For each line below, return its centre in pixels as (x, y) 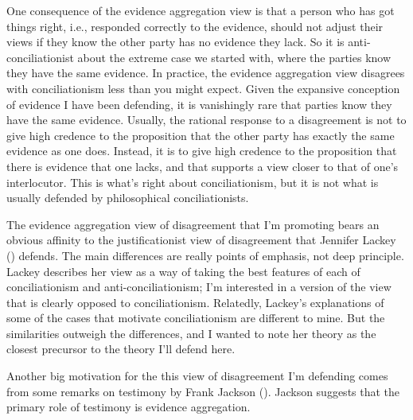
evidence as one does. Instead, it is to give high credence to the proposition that (202, 151)
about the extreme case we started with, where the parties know (234, 57)
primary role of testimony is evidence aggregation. (129, 407)
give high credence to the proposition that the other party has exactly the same (201, 135)
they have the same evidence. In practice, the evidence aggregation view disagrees (206, 73)
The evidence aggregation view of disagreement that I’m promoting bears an (193, 224)
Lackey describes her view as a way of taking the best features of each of (183, 271)
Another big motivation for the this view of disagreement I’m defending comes (197, 376)
